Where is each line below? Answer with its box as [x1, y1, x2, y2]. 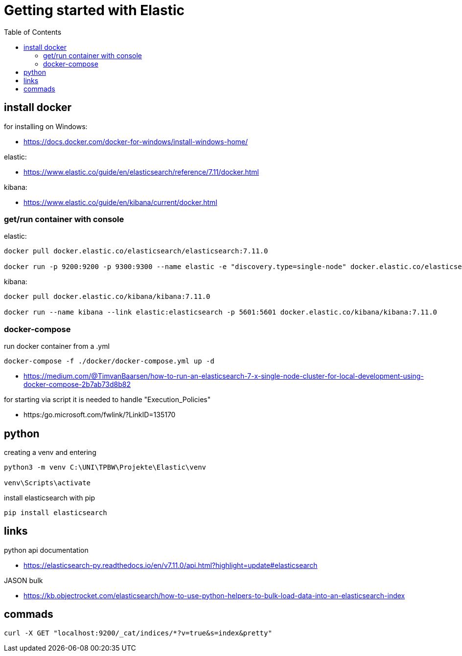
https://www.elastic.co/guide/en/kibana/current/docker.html [23, 198, 217, 206]
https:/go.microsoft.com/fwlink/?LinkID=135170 [23, 410, 176, 419]
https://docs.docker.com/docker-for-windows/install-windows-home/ [23, 137, 248, 146]
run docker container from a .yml [4, 342, 110, 351]
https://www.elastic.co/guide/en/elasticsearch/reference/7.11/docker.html [23, 167, 259, 176]
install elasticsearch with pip [4, 493, 95, 502]
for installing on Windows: [4, 122, 88, 131]
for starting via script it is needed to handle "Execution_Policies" [4, 395, 211, 404]
